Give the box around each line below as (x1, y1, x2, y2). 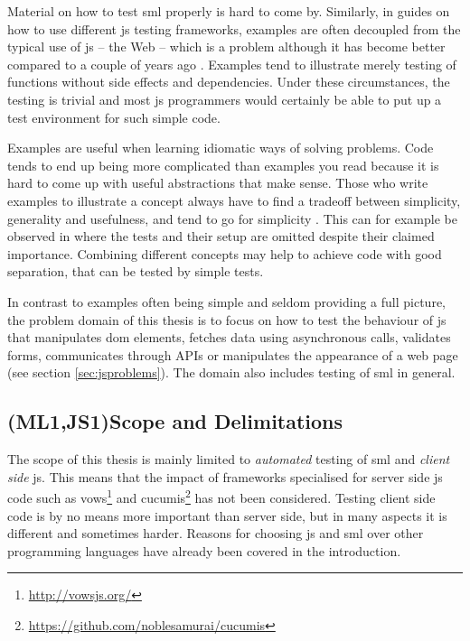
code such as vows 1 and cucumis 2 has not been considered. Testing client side (7, 486, 436, 506)
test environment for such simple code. (7, 107, 221, 126)
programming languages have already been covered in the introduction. (7, 541, 401, 560)
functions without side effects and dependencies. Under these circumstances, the (7, 72, 450, 91)
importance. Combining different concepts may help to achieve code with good (7, 244, 442, 263)
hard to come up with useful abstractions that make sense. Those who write (7, 173, 428, 192)
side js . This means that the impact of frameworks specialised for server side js (7, 467, 443, 486)
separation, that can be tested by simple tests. (7, 262, 264, 281)
